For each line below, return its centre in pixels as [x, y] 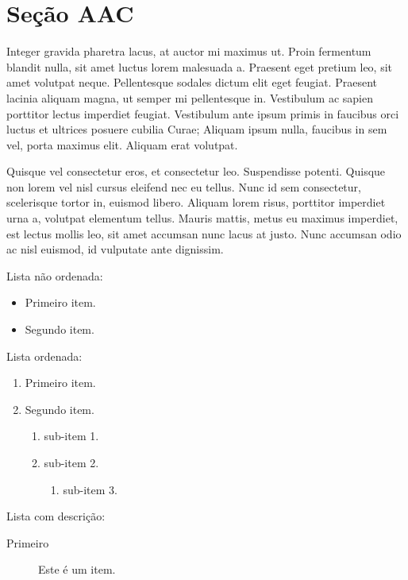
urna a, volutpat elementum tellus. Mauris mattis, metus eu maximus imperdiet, [202, 218]
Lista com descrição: [56, 516]
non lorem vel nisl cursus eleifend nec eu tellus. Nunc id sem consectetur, [184, 186]
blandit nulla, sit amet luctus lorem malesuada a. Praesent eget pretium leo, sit [200, 66]
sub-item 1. [71, 436]
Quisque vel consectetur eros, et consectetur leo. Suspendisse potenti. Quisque [196, 171]
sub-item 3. [90, 489]
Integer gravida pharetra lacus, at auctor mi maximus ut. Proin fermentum [189, 51]
